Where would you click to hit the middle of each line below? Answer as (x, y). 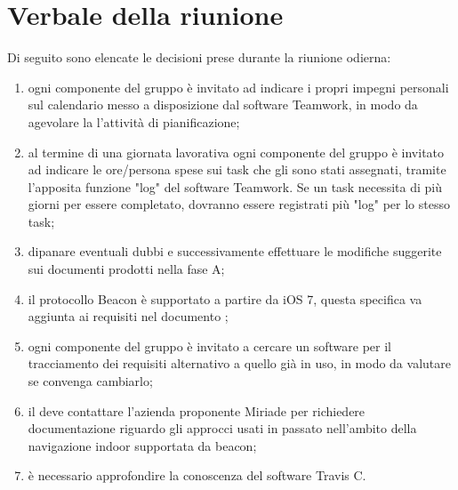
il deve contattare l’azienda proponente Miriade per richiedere (197, 410)
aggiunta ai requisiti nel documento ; (128, 316)
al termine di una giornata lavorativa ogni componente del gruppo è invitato (236, 152)
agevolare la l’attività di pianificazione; (134, 121)
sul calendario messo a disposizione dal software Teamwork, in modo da (223, 104)
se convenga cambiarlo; (90, 381)
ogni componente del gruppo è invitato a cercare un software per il (210, 345)
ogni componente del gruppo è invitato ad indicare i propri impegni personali (238, 87)
